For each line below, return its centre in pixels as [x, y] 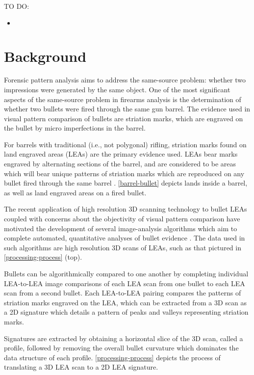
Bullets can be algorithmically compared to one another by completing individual [126, 273]
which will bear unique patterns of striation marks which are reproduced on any [124, 173]
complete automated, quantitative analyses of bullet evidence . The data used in [125, 238]
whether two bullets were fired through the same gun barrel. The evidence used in [127, 109]
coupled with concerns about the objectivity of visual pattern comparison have [122, 219]
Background [45, 56]
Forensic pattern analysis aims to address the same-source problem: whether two [125, 80]
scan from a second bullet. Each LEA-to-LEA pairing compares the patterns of [123, 293]
